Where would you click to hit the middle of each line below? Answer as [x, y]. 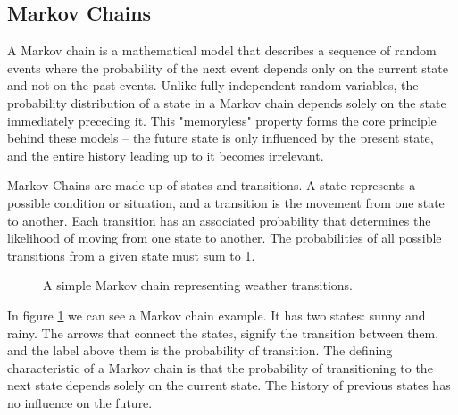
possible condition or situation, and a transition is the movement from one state [226, 202]
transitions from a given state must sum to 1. [131, 255]
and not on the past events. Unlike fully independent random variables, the [213, 85]
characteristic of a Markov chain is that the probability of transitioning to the [220, 367]
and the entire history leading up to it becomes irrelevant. [166, 155]
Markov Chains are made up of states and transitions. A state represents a [212, 185]
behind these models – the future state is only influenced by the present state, [221, 138]
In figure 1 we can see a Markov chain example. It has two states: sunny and [217, 315]
